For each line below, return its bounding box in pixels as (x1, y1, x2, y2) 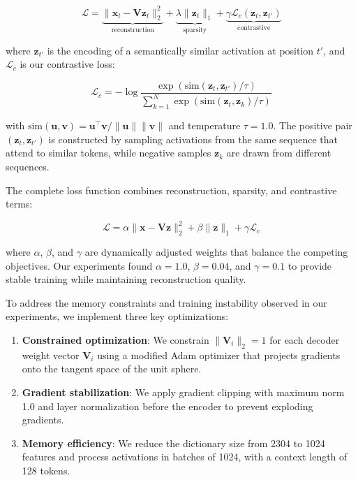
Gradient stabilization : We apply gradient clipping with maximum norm (22, 384, 345, 399)
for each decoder (269, 332, 340, 347)
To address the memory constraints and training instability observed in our (6, 295, 327, 310)
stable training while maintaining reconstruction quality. (6, 272, 246, 286)
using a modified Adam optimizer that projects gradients (97, 347, 341, 362)
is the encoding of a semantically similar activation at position (47, 43, 314, 57)
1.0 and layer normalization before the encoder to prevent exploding (22, 398, 313, 413)
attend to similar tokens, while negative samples (6, 145, 211, 160)
